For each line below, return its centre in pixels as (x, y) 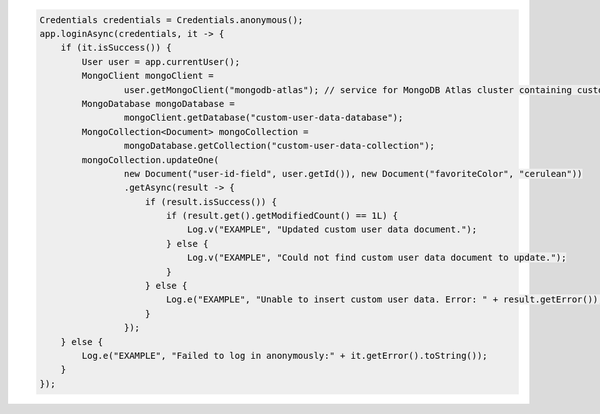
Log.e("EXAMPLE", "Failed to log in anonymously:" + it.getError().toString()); (285, 355)
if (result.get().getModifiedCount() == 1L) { (282, 216)
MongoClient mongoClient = (147, 76)
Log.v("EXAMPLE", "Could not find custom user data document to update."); (376, 258)
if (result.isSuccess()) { (211, 201)
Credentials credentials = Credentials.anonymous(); (171, 19)
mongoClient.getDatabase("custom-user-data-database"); (263, 118)
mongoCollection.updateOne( (150, 159)
